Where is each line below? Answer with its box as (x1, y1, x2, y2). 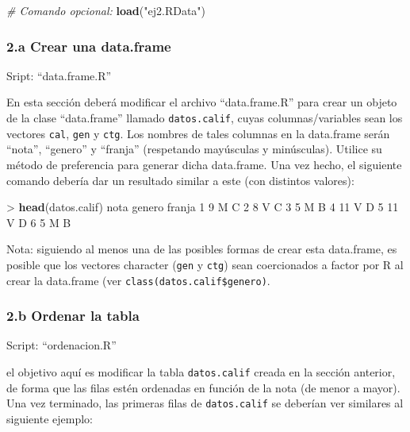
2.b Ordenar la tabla (6, 306, 140, 326)
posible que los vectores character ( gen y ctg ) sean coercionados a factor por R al (6, 256, 404, 272)
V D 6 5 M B (6, 214, 71, 230)
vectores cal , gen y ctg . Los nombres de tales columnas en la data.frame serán (6, 125, 390, 141)
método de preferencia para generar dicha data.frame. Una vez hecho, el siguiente (6, 156, 402, 172)
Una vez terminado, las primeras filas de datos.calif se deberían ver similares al (6, 395, 404, 411)
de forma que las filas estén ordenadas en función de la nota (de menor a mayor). (6, 379, 400, 395)
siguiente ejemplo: (6, 410, 93, 426)
